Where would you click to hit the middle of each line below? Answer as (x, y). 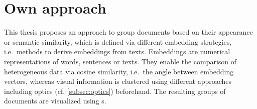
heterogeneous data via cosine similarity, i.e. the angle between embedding (119, 71)
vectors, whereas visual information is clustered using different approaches (118, 81)
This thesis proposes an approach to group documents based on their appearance (128, 32)
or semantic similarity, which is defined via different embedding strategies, (118, 41)
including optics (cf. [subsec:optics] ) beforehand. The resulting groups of (115, 91)
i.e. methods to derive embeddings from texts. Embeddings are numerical (117, 51)
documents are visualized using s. (55, 101)
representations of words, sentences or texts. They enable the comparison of (120, 61)
